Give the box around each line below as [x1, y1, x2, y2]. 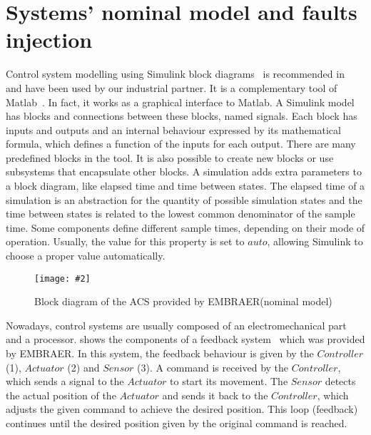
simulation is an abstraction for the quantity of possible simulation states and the [6, 192, 362, 207]
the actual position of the [6, 387, 116, 402]
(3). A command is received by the [137, 359, 289, 374]
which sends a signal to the [6, 374, 124, 389]
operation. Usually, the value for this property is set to [6, 234, 245, 249]
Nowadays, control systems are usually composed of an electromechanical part [6, 317, 347, 332]
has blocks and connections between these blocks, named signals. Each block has [6, 108, 357, 123]
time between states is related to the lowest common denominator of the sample [6, 206, 355, 221]
